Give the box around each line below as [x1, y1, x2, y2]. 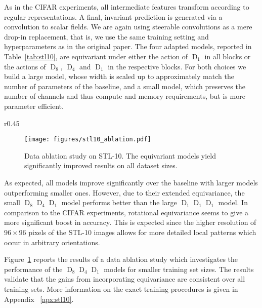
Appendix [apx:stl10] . [4, 293, 74, 304]
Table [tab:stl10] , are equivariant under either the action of [4, 51, 188, 61]
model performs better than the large [61, 197, 177, 208]
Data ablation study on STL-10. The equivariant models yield [24, 150, 216, 161]
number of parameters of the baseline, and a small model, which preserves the [4, 81, 245, 91]
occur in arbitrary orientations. [4, 237, 100, 247]
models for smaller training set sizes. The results [104, 263, 254, 274]
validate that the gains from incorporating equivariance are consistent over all [4, 274, 245, 284]
